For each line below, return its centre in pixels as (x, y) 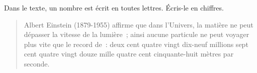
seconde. (37, 63)
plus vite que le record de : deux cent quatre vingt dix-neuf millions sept (136, 44)
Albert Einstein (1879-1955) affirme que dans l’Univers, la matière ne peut (139, 24)
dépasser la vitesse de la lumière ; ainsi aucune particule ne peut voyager (137, 34)
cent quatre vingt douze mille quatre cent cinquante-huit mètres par (129, 54)
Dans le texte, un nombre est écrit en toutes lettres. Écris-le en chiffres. (114, 7)
